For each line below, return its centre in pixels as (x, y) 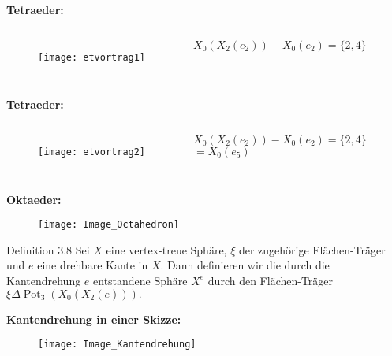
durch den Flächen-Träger (271, 280)
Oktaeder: (34, 199)
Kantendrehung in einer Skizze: (94, 319)
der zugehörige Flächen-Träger (312, 249)
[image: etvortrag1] (92, 57)
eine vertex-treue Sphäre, (166, 249)
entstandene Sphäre (140, 280)
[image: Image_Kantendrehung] (117, 345)
